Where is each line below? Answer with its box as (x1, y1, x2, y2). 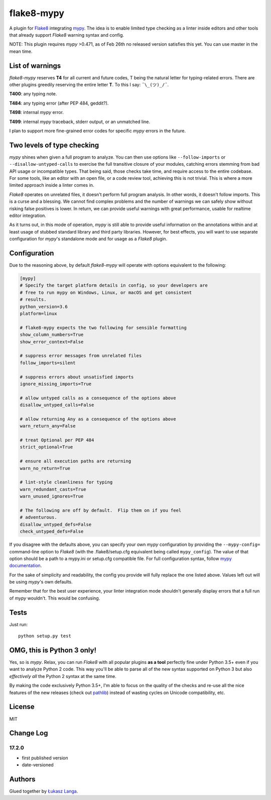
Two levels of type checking (9, 141, 99, 149)
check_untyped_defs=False (20, 529, 84, 534)
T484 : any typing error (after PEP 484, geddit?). (9, 100, 109, 106)
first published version (22, 755, 68, 761)
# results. (20, 297, 47, 302)
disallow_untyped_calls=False (20, 402, 94, 408)
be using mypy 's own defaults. (9, 579, 73, 585)
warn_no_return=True (20, 465, 70, 471)
